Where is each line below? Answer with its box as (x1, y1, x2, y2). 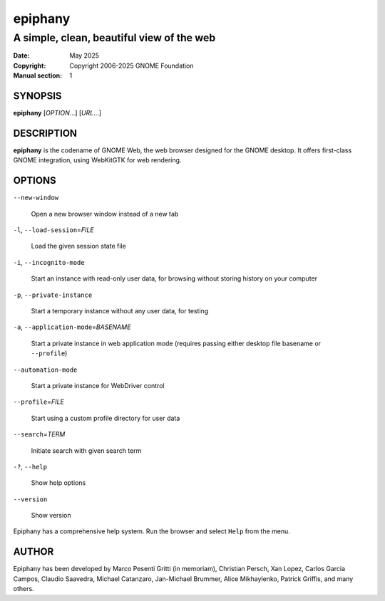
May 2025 (69, 51, 100, 60)
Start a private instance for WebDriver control (31, 381, 165, 390)
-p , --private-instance (13, 291, 93, 299)
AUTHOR (13, 545, 54, 558)
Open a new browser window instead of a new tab (31, 209, 179, 218)
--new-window (13, 194, 59, 202)
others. (13, 585, 35, 593)
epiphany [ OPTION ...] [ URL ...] (13, 109, 102, 117)
